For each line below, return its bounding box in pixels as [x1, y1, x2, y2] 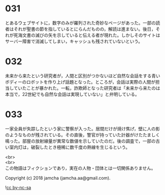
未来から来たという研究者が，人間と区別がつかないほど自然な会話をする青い [5, 72, 161, 79]
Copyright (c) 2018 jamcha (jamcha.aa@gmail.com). [5, 175, 111, 181]
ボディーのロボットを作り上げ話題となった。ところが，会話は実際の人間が [5, 79, 156, 85]
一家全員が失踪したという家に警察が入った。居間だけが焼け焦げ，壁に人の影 [5, 126, 160, 131]
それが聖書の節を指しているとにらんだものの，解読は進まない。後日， [13, 26, 156, 32]
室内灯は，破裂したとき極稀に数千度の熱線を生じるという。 [9, 144, 131, 150]
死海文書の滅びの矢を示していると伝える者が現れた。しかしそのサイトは [13, 32, 161, 38]
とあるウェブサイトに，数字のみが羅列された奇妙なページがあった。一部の [5, 20, 156, 26]
